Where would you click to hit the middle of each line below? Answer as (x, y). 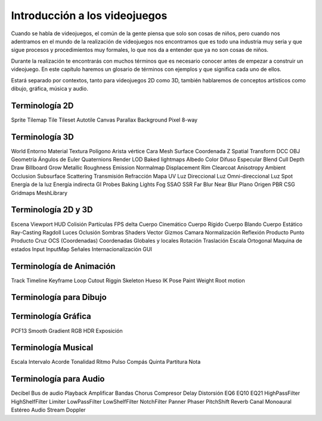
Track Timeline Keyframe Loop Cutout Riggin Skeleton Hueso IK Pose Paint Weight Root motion (128, 280)
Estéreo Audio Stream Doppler (48, 410)
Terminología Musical (52, 348)
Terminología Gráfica (51, 316)
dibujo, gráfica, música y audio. (50, 88)
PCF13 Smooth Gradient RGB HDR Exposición (67, 330)
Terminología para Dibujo (59, 297)
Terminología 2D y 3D (52, 210)
